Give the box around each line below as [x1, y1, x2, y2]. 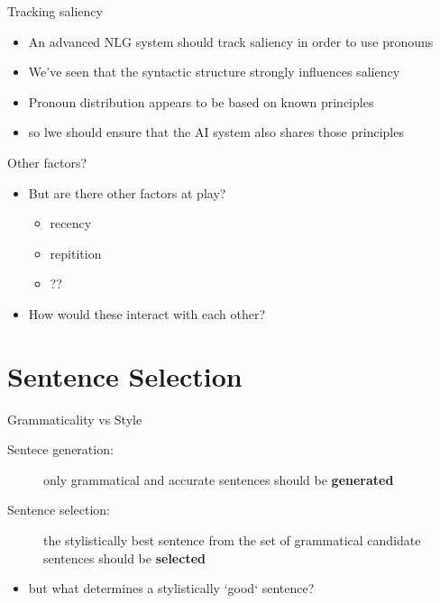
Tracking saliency [7, 2, 103, 20]
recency [50, 214, 92, 233]
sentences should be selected [43, 548, 206, 567]
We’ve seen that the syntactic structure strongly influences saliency [28, 62, 400, 81]
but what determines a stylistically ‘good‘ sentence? [28, 579, 315, 598]
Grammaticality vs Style [7, 409, 142, 428]
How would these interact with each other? [28, 304, 266, 323]
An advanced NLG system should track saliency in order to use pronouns [28, 32, 434, 50]
